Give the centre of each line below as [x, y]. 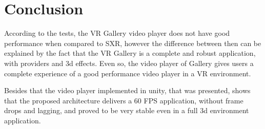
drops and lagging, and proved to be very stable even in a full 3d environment [127, 110]
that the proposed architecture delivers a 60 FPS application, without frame [124, 100]
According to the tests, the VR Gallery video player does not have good [117, 33]
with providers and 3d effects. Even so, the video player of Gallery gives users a [129, 63]
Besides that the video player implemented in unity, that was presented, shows [127, 90]
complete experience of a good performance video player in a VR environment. [128, 73]
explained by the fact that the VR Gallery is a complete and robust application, [130, 53]
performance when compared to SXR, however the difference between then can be [133, 43]
